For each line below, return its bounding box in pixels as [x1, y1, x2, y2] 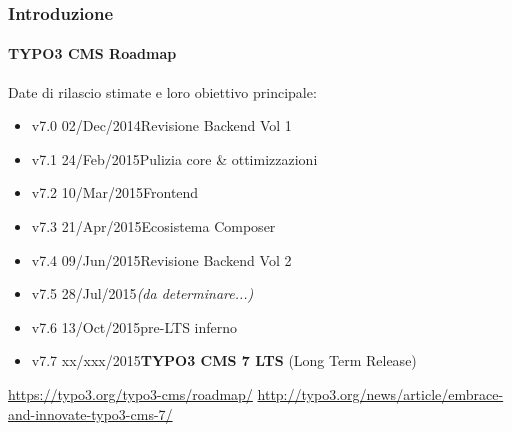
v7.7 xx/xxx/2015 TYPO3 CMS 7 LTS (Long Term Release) [31, 350, 417, 371]
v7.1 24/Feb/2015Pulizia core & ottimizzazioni [31, 148, 318, 169]
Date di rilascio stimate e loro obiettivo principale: [8, 81, 317, 102]
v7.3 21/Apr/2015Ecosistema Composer [31, 216, 276, 237]
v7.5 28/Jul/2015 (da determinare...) [31, 283, 254, 304]
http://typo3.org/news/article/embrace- [257, 383, 504, 404]
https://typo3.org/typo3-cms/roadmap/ [8, 383, 253, 404]
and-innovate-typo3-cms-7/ [8, 403, 173, 424]
